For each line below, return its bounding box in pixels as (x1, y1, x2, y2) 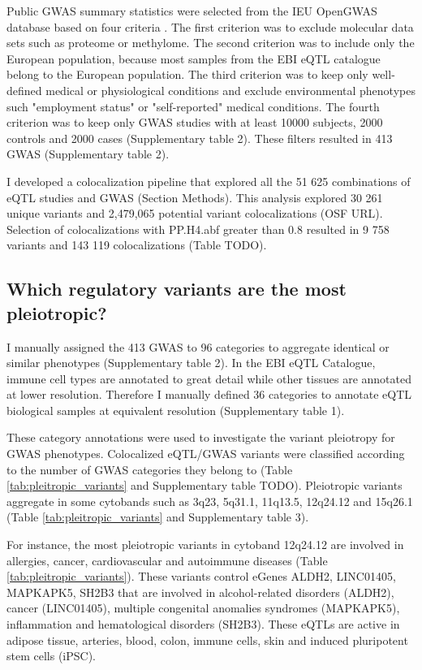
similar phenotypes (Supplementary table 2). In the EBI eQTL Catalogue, (6, 354, 376, 371)
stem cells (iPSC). (6, 647, 96, 664)
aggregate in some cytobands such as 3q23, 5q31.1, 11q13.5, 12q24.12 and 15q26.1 (6, 492, 413, 509)
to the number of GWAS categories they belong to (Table (6, 460, 293, 478)
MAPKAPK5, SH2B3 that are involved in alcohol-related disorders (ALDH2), (6, 583, 394, 600)
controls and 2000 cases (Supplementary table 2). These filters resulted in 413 (6, 129, 393, 146)
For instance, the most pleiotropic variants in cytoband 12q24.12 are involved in (6, 536, 404, 553)
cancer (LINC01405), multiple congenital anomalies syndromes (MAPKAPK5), (6, 599, 400, 616)
